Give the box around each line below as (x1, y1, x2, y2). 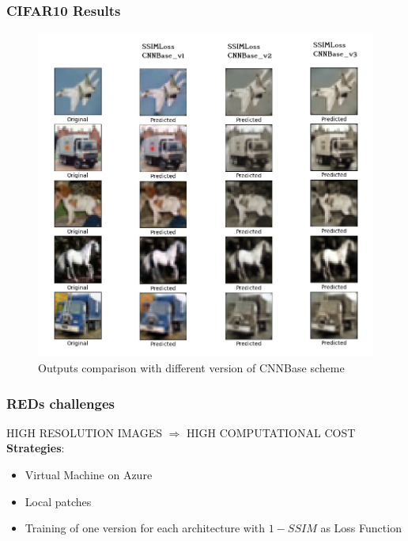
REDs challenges (6, 393, 115, 413)
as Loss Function (320, 520, 402, 536)
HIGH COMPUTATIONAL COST (187, 424, 356, 440)
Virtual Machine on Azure (25, 467, 153, 483)
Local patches (25, 493, 92, 509)
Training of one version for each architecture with (25, 520, 266, 536)
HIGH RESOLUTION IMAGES (6, 424, 162, 440)
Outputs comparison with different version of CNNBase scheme (38, 360, 345, 376)
